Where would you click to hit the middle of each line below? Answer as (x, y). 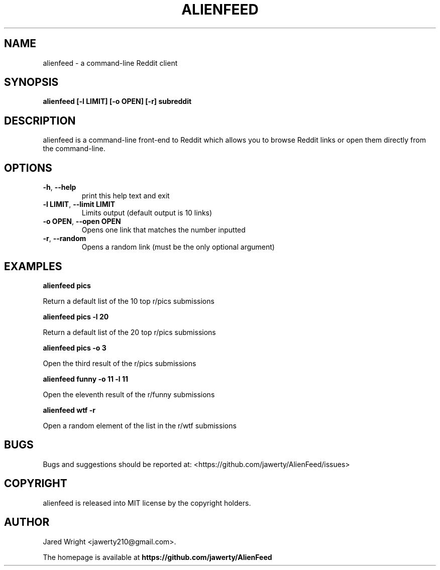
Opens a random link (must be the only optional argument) (178, 247)
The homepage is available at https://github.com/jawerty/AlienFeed (157, 557)
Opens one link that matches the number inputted (163, 230)
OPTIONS (28, 168)
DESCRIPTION (40, 121)
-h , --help (60, 187)
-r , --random (65, 239)
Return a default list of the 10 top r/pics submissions (129, 301)
